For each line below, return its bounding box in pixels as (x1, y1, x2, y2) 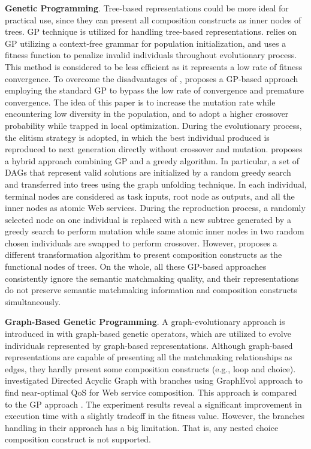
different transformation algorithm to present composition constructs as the (5, 248, 282, 261)
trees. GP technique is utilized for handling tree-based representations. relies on (5, 25, 297, 38)
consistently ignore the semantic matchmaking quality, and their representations (5, 272, 299, 284)
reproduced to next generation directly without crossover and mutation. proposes (5, 143, 303, 155)
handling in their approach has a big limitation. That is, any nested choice (5, 421, 279, 433)
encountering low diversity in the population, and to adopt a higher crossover (5, 107, 289, 120)
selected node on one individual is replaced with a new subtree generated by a (5, 213, 291, 225)
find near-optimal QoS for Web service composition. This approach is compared (5, 386, 297, 398)
